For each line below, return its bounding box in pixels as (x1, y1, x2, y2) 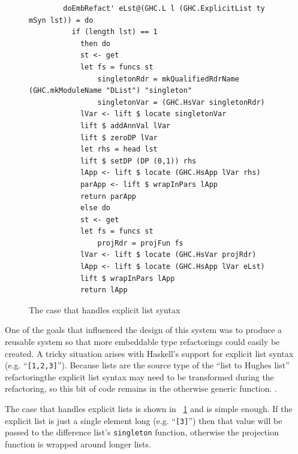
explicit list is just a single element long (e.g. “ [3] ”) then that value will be (5, 414, 282, 426)
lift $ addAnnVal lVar (80, 121, 171, 130)
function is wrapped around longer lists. (5, 437, 151, 450)
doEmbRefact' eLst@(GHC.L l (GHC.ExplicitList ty (63, 4, 265, 13)
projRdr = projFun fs (97, 238, 183, 247)
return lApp (80, 286, 128, 295)
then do (80, 39, 111, 48)
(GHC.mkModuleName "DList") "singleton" (29, 86, 192, 95)
